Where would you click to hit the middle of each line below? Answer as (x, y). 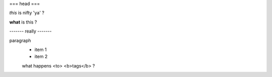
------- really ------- (30, 31)
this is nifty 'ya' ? (27, 13)
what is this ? (23, 22)
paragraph (20, 40)
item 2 (41, 56)
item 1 (41, 49)
